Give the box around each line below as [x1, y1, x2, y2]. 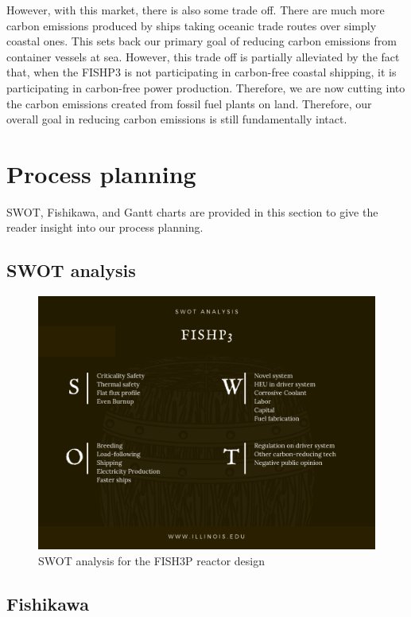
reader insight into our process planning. [6, 219, 204, 236]
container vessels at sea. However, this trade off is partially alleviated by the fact [6, 48, 400, 64]
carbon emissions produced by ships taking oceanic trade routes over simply [6, 17, 377, 33]
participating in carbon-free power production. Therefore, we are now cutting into [6, 79, 405, 96]
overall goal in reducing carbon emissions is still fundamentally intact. [6, 111, 347, 127]
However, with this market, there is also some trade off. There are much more [6, 2, 385, 18]
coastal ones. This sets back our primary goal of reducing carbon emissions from [6, 33, 397, 49]
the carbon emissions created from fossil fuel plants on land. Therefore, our [6, 95, 372, 111]
